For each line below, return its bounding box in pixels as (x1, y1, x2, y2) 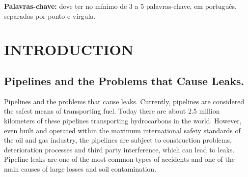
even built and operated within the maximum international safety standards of (4, 125, 241, 135)
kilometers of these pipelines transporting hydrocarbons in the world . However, (4, 115, 242, 125)
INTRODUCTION (4, 39, 134, 59)
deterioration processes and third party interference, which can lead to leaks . (4, 144, 235, 154)
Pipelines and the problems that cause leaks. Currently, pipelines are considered (4, 96, 245, 106)
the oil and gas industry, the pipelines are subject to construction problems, (4, 135, 232, 145)
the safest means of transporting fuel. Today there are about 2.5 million (4, 106, 220, 116)
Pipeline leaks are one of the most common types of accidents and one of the (4, 154, 235, 164)
